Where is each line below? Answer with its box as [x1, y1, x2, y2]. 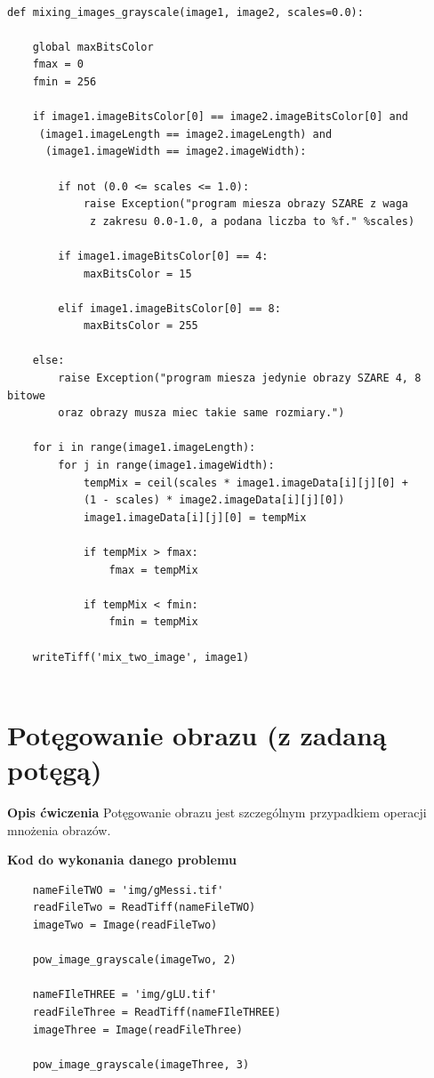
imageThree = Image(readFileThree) [32, 1023, 243, 1036]
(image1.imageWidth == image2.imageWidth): [44, 145, 307, 158]
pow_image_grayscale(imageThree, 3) [32, 1058, 250, 1071]
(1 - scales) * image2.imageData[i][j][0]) [83, 494, 345, 507]
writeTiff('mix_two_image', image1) [32, 650, 250, 664]
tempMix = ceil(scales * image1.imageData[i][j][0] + [83, 476, 409, 489]
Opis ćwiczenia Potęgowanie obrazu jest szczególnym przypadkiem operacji [7, 803, 427, 822]
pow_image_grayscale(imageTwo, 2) [32, 953, 237, 967]
